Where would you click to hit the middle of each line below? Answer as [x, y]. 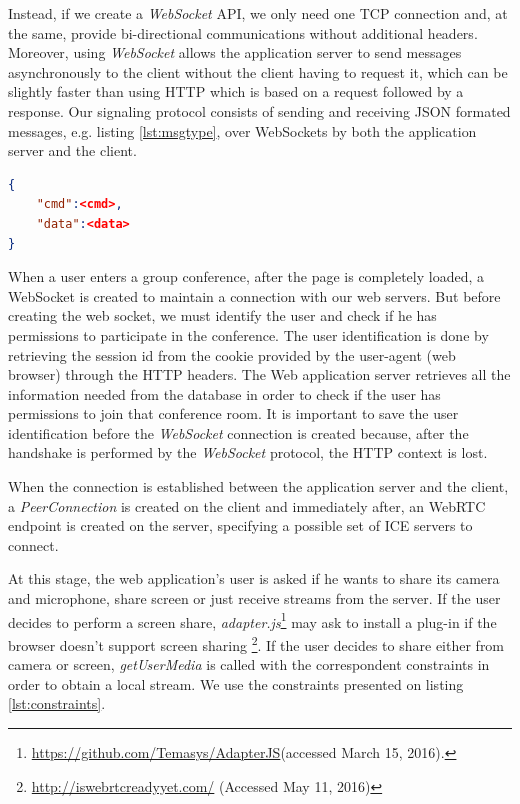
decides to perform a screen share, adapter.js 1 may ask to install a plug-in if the [252, 620]
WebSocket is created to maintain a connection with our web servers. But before [254, 295]
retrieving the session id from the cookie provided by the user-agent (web [232, 354]
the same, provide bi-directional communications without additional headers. [243, 32]
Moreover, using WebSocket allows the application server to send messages [235, 52]
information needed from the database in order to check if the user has [224, 393]
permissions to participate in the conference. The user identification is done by [248, 334]
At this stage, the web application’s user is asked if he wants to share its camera [254, 578]
